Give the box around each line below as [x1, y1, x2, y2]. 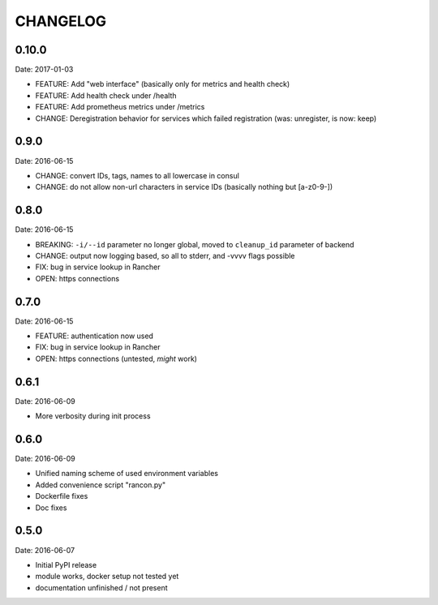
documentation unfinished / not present [35, 582, 168, 592]
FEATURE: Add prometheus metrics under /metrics [35, 102, 205, 112]
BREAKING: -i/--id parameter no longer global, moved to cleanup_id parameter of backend [35, 239, 354, 249]
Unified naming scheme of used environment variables [35, 469, 219, 478]
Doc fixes [35, 503, 67, 513]
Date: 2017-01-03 [15, 65, 74, 75]
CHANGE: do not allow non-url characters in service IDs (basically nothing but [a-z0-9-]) [35, 182, 333, 192]
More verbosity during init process [35, 411, 151, 421]
